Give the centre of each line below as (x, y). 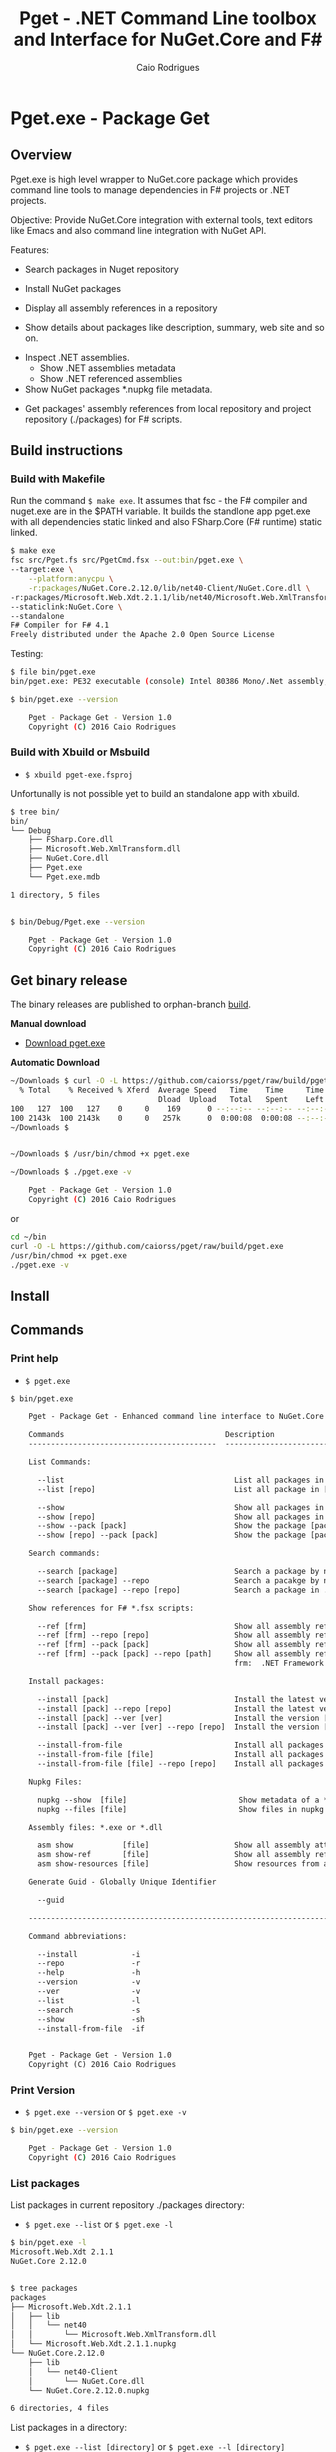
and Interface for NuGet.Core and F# (168, 39)
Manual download (48, 1024)
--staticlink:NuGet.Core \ (66, 607)
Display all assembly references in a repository (121, 308)
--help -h (88, 1973)
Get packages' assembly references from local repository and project (168, 408)
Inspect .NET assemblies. (77, 357)
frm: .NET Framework (279, 1663)
